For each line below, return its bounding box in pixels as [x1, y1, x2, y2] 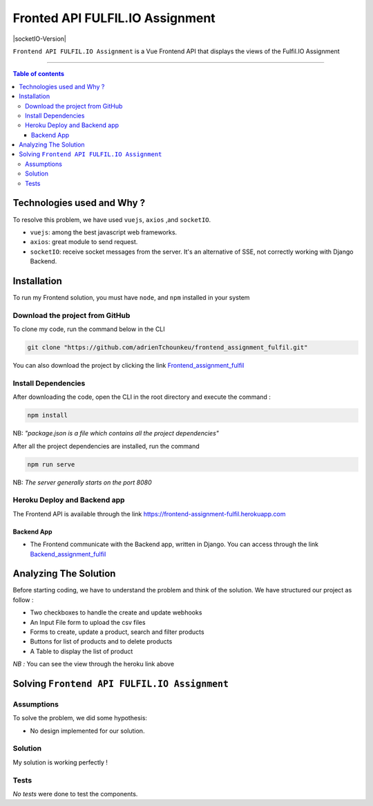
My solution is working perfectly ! [12, 758, 108, 767]
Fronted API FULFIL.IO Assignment [12, 10, 216, 26]
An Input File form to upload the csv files [30, 618, 146, 626]
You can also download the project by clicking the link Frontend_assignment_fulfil [12, 362, 245, 370]
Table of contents [12, 70, 65, 78]
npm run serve [27, 460, 75, 468]
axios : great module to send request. [30, 238, 138, 246]
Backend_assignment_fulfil [30, 550, 106, 558]
